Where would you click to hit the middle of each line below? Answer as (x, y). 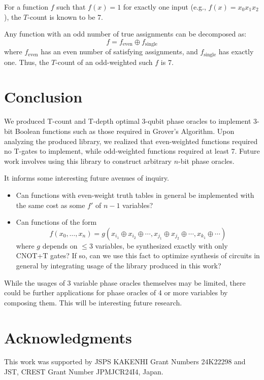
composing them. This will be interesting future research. (93, 302)
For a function (26, 7)
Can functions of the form (56, 222)
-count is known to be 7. (65, 16)
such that (71, 7)
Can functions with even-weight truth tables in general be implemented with (135, 195)
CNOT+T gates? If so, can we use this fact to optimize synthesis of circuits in (138, 255)
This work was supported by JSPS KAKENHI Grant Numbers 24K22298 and (125, 361)
